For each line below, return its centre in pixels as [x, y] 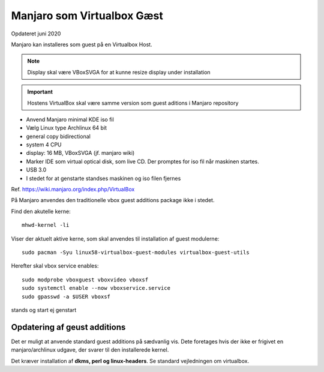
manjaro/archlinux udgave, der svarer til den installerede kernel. [90, 350]
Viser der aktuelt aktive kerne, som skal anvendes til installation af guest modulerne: [115, 238]
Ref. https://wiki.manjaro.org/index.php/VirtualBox [73, 190]
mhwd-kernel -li [46, 225]
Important [40, 92]
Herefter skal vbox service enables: [55, 266]
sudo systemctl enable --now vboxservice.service [96, 288]
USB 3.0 [36, 170]
